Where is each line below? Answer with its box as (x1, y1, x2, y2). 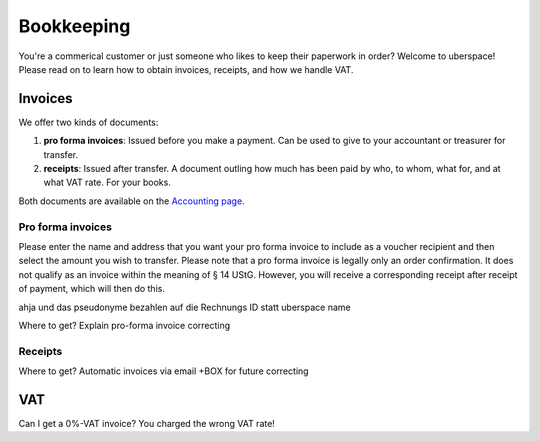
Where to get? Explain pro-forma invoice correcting (18, 319, 231, 331)
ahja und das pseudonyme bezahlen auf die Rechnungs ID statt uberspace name (18, 301, 351, 313)
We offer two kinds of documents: (18, 116, 159, 128)
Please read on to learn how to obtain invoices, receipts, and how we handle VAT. (18, 63, 354, 75)
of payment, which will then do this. (18, 283, 165, 295)
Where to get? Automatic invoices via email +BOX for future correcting (18, 365, 309, 377)
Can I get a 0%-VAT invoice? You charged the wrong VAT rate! (18, 417, 275, 429)
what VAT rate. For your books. (43, 176, 172, 189)
